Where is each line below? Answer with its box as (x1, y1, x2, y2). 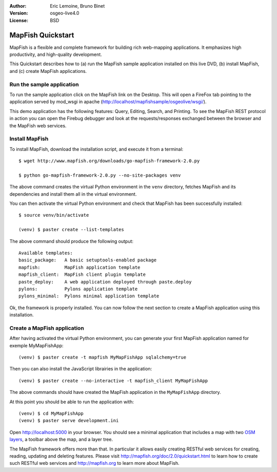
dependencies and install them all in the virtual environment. (9, 191, 137, 197)
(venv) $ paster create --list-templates (18, 226, 124, 233)
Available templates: (18, 250, 73, 256)
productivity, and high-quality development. (9, 51, 102, 58)
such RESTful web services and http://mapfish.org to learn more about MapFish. (9, 460, 180, 466)
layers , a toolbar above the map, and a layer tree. (9, 437, 113, 443)
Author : (9, 3, 27, 9)
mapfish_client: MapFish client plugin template (18, 272, 146, 277)
